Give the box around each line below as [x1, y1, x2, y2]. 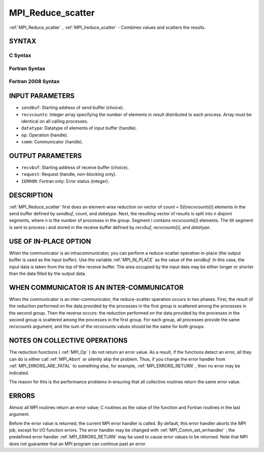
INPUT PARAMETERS [9, 92, 75, 100]
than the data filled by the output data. [9, 271, 87, 276]
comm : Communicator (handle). [21, 139, 83, 145]
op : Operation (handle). [21, 132, 68, 138]
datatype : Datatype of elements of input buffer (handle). [21, 125, 137, 131]
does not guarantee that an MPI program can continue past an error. [9, 441, 147, 447]
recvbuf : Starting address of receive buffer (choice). [21, 164, 129, 171]
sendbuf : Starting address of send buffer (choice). [21, 105, 124, 111]
